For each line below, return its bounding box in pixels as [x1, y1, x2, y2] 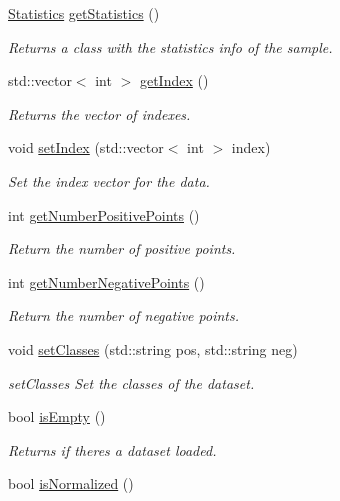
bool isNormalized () [8, 473, 134, 494]
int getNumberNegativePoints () [8, 271, 205, 292]
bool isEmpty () [8, 406, 106, 427]
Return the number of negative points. [8, 305, 239, 326]
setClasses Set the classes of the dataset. [8, 372, 255, 393]
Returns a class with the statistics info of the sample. [8, 36, 333, 57]
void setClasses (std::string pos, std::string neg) [8, 338, 298, 359]
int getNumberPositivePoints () [8, 204, 200, 225]
